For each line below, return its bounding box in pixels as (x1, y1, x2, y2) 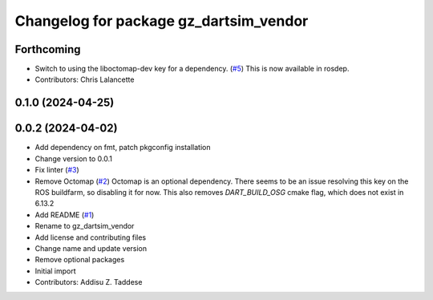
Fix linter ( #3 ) (34, 165, 79, 175)
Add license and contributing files (34, 233, 147, 242)
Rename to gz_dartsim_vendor (34, 221, 135, 231)
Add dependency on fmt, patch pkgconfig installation (34, 143, 211, 152)
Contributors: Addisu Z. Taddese (34, 278, 143, 287)
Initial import (34, 266, 76, 276)
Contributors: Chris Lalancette (34, 75, 135, 84)
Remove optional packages (34, 255, 125, 265)
